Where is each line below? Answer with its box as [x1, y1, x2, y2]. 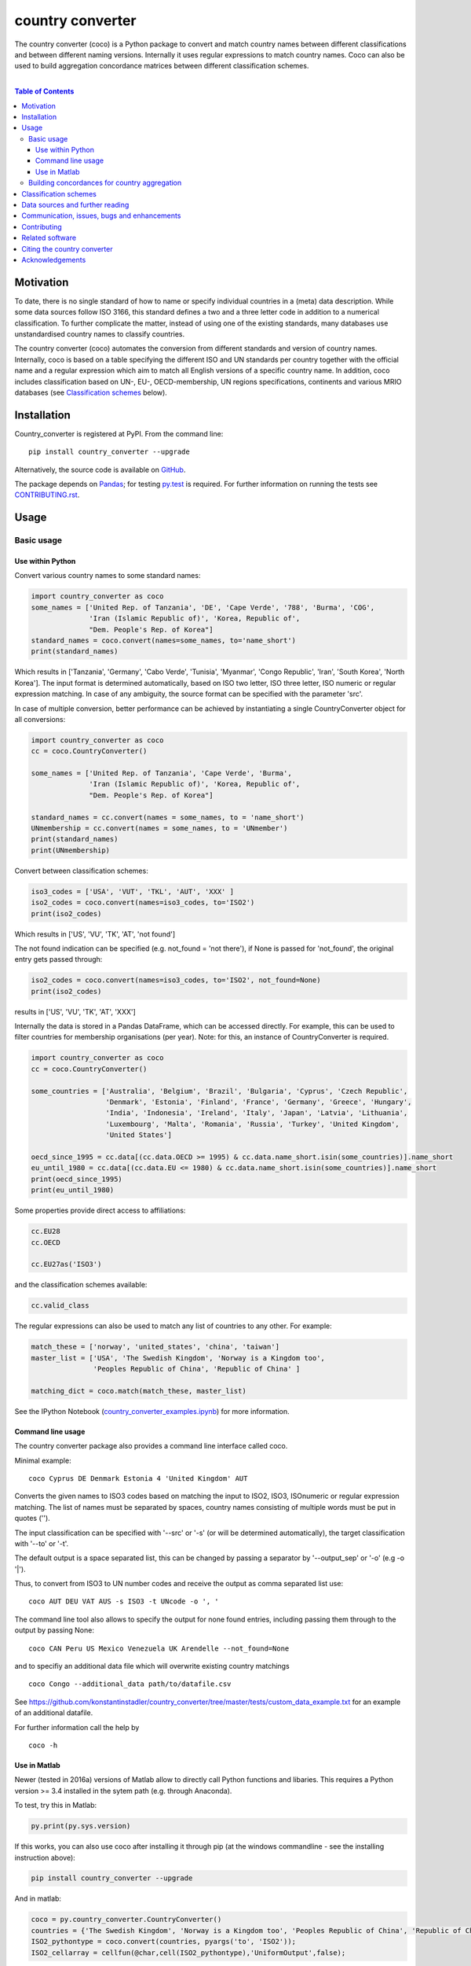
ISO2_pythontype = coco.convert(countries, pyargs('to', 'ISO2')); [31, 1937, 297, 1946]
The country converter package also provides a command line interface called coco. [14, 1441, 288, 1451]
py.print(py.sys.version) [31, 1821, 131, 1831]
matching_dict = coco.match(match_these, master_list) [31, 1386, 246, 1395]
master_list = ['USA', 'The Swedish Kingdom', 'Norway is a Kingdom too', [31, 1353, 326, 1362]
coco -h [28, 1740, 58, 1750]
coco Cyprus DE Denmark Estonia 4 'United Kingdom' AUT [28, 1474, 248, 1482]
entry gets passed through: [14, 955, 103, 964]
